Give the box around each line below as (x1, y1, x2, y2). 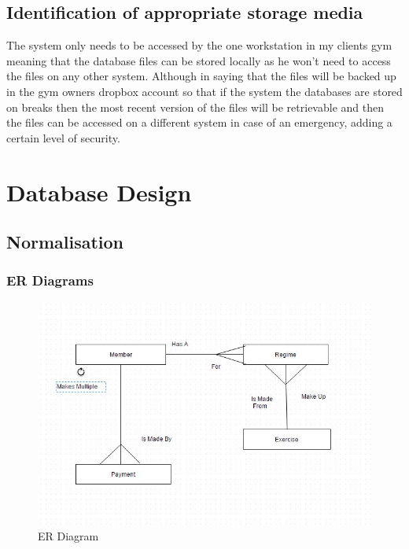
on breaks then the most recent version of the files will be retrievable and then (6, 98, 384, 115)
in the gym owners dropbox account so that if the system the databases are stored (6, 83, 403, 99)
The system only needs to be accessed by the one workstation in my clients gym (6, 37, 392, 53)
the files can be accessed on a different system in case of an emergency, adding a (6, 114, 392, 131)
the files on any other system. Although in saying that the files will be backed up (6, 68, 396, 84)
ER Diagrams (6, 271, 94, 290)
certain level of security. (6, 129, 120, 146)
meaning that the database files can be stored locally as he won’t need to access (6, 52, 391, 68)
